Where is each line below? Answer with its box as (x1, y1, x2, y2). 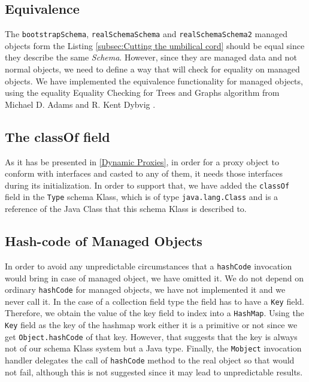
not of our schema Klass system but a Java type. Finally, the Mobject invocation (5, 342, 302, 354)
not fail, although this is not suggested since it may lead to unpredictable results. (5, 365, 303, 378)
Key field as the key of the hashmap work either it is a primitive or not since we (5, 319, 298, 331)
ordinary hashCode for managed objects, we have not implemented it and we (5, 283, 286, 296)
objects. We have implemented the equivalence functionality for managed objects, (5, 74, 303, 87)
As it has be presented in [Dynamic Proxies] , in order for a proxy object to (5, 155, 279, 168)
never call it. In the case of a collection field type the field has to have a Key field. (5, 295, 304, 307)
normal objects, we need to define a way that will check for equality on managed (5, 63, 300, 75)
